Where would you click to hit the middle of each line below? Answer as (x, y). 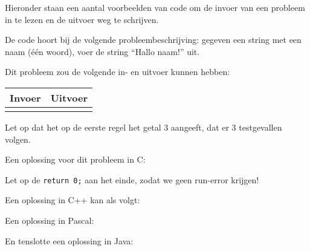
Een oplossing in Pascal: (50, 220)
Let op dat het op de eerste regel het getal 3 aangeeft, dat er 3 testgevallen (144, 127)
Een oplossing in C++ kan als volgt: (73, 200)
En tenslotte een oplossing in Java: (69, 240)
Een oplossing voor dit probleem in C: (75, 159)
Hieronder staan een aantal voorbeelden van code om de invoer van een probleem (155, 7)
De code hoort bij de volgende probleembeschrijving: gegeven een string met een (153, 40)
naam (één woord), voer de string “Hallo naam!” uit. (102, 51)
